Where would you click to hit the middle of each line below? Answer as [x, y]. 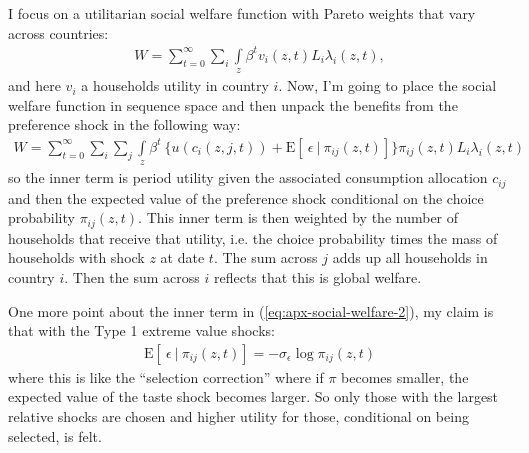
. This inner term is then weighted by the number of [298, 217]
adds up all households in [410, 257]
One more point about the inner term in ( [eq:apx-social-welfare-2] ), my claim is [251, 310]
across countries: [58, 32]
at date [182, 257]
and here [34, 85]
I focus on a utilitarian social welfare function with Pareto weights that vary [242, 13]
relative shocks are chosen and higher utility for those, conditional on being [238, 416]
